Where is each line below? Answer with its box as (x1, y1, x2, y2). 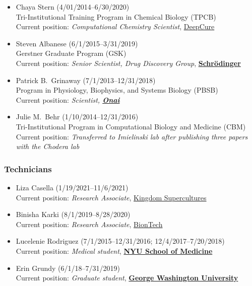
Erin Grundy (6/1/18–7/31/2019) (16, 262, 120, 273)
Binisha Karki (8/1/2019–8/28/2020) (16, 209, 131, 220)
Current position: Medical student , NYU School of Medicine (16, 245, 213, 256)
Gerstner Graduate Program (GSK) (16, 48, 127, 58)
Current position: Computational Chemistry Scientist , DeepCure (16, 21, 215, 32)
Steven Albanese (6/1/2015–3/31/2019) (16, 38, 138, 48)
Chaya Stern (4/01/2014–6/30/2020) (16, 2, 130, 12)
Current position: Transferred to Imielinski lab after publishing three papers (16, 131, 248, 141)
